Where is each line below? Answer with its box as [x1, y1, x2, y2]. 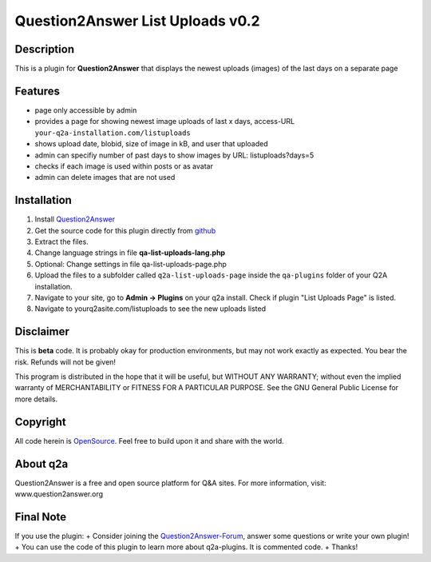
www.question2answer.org [14, 489, 104, 499]
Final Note [14, 510, 67, 524]
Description [14, 42, 75, 56]
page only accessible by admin [34, 105, 137, 115]
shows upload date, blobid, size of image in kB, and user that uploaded [34, 139, 269, 149]
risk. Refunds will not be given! [14, 357, 116, 367]
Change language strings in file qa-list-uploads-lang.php [34, 248, 226, 257]
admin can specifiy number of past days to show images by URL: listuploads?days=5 [34, 150, 314, 160]
